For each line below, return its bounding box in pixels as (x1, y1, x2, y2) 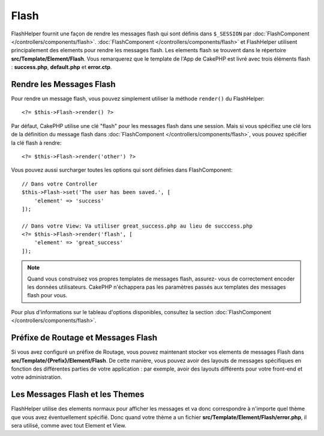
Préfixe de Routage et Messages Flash (11, 333, 158, 343)
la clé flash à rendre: (11, 139, 62, 147)
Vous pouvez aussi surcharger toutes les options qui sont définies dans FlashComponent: (11, 166, 233, 174)
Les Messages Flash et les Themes (11, 389, 145, 399)
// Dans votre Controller (22, 180, 98, 187)
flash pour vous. (27, 292, 68, 299)
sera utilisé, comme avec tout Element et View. (11, 422, 127, 429)
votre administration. (11, 374, 62, 381)
